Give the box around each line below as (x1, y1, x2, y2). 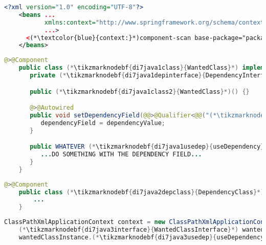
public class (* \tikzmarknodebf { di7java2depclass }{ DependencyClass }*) (18, 188, 264, 196)
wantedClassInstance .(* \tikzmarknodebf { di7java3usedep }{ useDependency (18, 233, 264, 241)
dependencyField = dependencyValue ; (40, 119, 166, 127)
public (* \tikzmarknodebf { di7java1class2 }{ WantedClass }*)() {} (30, 88, 250, 95)
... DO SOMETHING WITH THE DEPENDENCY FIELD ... (40, 151, 202, 158)
